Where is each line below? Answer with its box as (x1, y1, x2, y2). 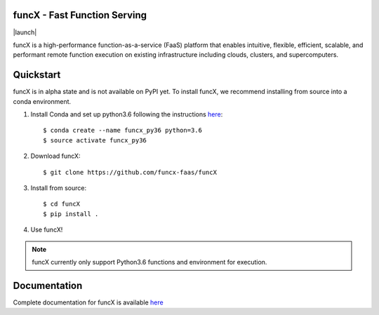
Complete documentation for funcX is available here (13, 298, 164, 307)
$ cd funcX (43, 200, 81, 208)
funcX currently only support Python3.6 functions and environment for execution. (32, 257, 267, 266)
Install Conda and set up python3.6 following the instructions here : (30, 109, 223, 119)
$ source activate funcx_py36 (43, 136, 147, 144)
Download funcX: (30, 152, 81, 161)
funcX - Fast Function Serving (13, 9, 147, 21)
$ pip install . (43, 210, 99, 217)
